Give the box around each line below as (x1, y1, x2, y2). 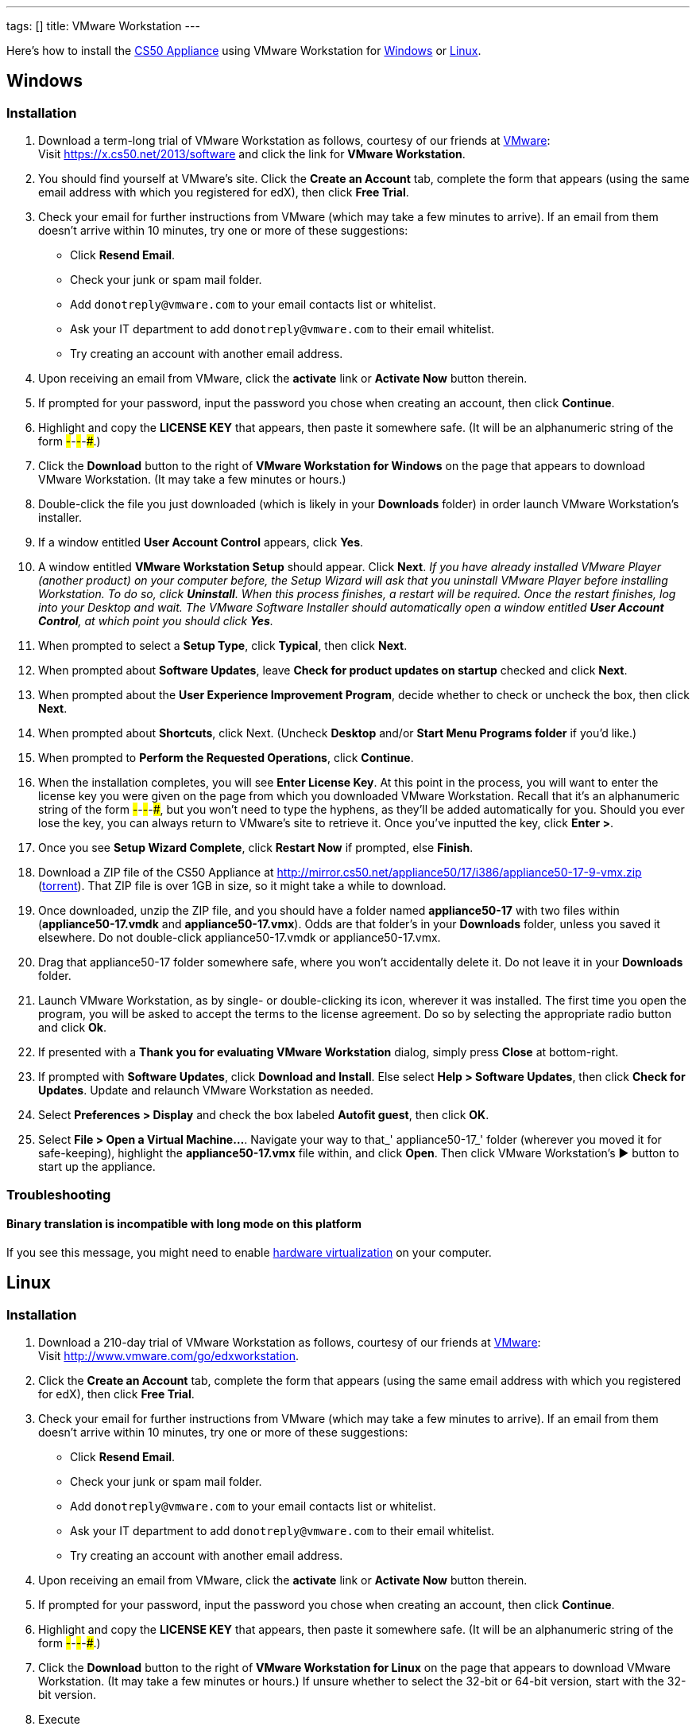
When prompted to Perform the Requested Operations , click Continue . (38, 751, 414, 765)
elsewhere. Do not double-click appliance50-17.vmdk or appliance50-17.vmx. (38, 931, 441, 945)
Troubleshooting (6, 1186, 111, 1203)
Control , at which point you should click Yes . (38, 614, 273, 628)
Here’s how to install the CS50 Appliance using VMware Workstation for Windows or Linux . (6, 44, 481, 57)
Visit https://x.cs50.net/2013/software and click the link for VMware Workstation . (38, 147, 466, 161)
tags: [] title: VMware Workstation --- (6, 19, 200, 33)
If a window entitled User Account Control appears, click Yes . (38, 535, 364, 550)
